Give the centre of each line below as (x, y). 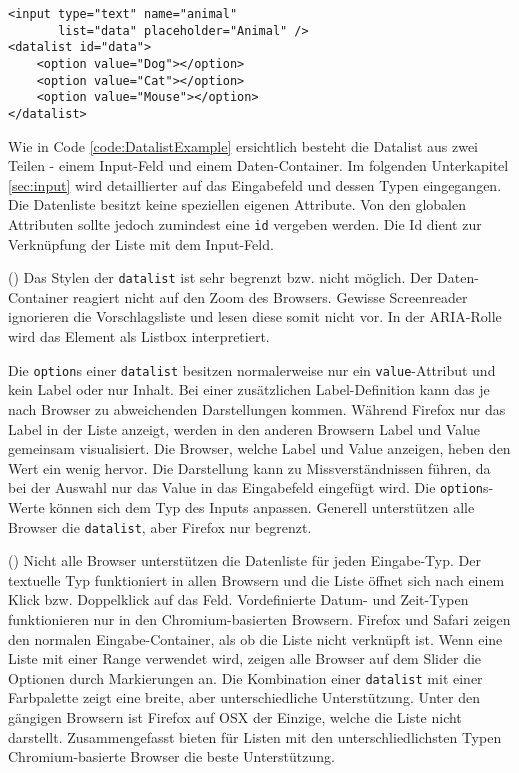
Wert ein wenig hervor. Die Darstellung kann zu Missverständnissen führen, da (249, 467)
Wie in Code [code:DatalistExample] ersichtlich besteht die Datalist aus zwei (243, 145)
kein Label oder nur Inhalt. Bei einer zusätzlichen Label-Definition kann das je (249, 389)
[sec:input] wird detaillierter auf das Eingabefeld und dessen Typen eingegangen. (255, 184)
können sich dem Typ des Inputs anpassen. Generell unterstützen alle (262, 506)
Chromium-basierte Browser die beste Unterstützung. (171, 756)
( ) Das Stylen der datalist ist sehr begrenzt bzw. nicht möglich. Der (220, 277)
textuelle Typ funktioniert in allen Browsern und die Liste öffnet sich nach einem (256, 579)
